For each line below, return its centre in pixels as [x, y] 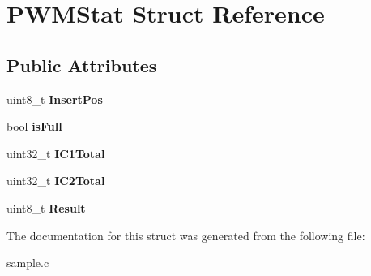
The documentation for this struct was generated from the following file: [186, 235]
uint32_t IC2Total [56, 181]
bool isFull [34, 126]
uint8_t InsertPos [55, 99]
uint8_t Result [46, 207]
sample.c [28, 263]
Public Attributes [82, 65]
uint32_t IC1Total [56, 153]
